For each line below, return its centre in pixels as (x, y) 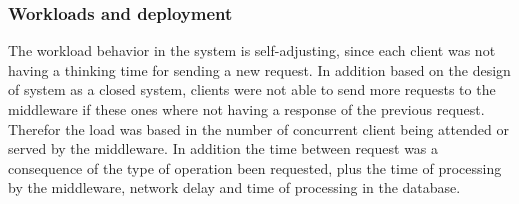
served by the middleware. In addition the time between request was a (223, 148)
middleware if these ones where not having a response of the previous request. (246, 109)
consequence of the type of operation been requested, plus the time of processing (255, 167)
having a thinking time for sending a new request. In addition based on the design (259, 69)
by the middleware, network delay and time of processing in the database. (234, 187)
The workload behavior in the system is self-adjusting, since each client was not (252, 50)
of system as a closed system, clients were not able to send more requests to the (252, 89)
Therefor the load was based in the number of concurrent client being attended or (258, 128)
